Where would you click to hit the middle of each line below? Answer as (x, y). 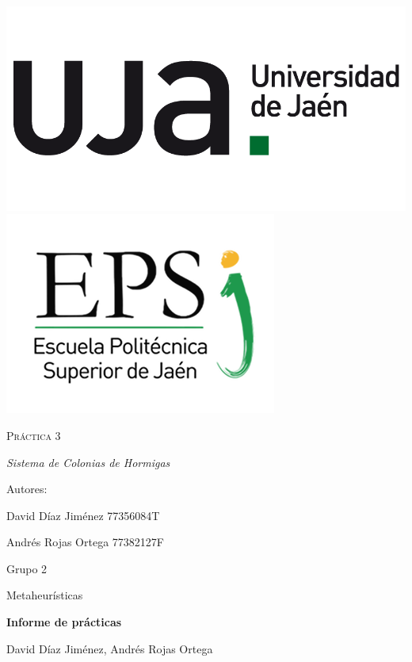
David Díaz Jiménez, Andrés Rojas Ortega (110, 648)
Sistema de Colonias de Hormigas (88, 462)
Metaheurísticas (45, 595)
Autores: (27, 489)
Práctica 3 (34, 435)
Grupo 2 (27, 568)
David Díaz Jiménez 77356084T (83, 515)
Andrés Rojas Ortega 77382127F (85, 542)
